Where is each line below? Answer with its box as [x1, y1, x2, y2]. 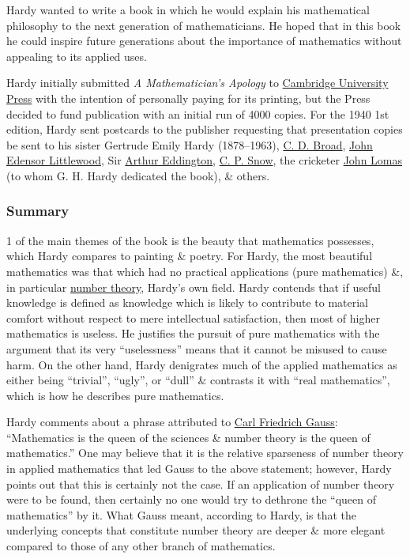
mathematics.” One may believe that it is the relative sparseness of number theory [6, 444, 404, 461]
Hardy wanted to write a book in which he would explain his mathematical [6, 2, 370, 17]
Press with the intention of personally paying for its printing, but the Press [6, 89, 371, 106]
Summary [6, 201, 70, 221]
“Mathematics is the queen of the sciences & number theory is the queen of [6, 429, 371, 445]
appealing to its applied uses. [6, 47, 147, 64]
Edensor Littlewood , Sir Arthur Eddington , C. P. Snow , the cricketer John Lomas [6, 152, 403, 168]
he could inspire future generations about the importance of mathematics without [6, 32, 402, 49]
